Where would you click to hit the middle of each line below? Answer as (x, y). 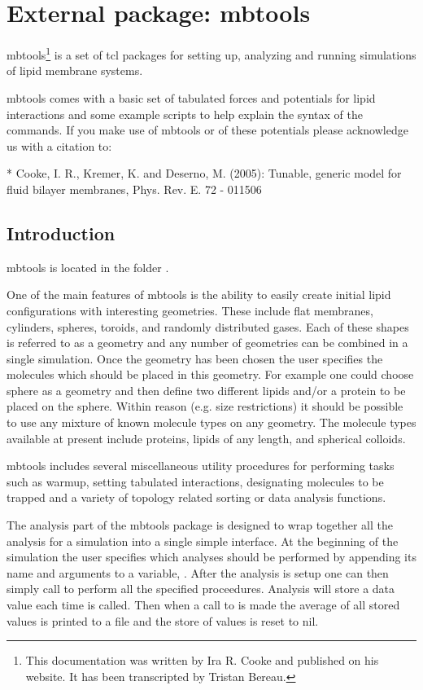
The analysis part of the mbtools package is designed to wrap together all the (200, 525)
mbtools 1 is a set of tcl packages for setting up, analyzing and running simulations (211, 53)
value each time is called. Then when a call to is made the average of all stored (203, 605)
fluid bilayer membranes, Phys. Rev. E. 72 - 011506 (134, 189)
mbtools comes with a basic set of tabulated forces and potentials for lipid (191, 97)
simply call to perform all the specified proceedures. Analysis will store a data (201, 589)
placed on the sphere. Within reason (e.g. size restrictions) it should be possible (205, 406)
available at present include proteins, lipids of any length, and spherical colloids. (206, 438)
